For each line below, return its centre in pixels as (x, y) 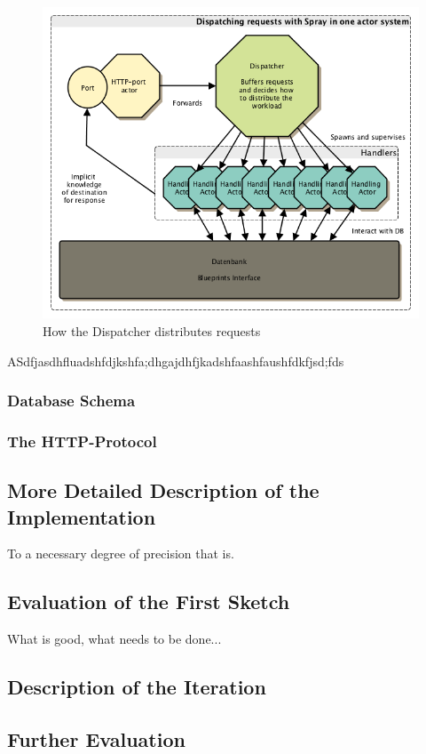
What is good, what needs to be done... (114, 639)
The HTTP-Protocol (82, 441)
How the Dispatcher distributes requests (152, 330)
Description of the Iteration (137, 687)
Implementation (82, 516)
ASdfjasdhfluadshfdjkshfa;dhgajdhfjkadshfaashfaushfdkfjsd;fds (176, 361)
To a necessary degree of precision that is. (121, 553)
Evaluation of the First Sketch (149, 602)
